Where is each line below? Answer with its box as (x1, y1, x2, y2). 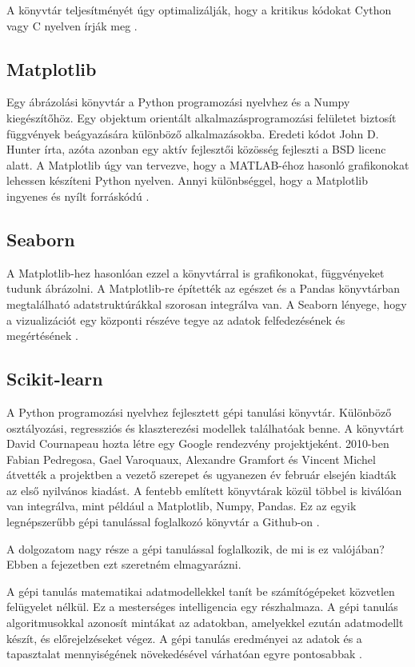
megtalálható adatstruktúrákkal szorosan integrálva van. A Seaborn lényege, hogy (6, 295, 407, 312)
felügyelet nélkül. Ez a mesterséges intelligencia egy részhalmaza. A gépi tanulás (6, 598, 398, 615)
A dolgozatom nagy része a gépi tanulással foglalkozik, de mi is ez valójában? (6, 540, 385, 557)
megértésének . (6, 327, 78, 344)
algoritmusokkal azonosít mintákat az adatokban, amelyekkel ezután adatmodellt (6, 614, 404, 631)
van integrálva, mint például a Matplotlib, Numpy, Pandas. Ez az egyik (6, 497, 357, 514)
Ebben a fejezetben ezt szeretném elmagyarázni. (6, 556, 241, 573)
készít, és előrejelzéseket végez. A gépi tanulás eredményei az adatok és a (6, 629, 362, 646)
